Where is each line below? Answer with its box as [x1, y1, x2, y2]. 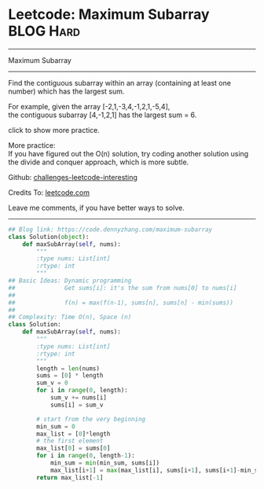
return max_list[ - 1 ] [36, 473, 104, 481]
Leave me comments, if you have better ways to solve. [8, 203, 185, 212]
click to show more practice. [8, 125, 101, 134]
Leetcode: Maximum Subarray [8, 6, 210, 24]
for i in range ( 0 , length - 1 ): [36, 452, 135, 460]
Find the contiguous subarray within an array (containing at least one [8, 78, 232, 87]
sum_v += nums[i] [49, 394, 108, 402]
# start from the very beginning [36, 415, 146, 423]
